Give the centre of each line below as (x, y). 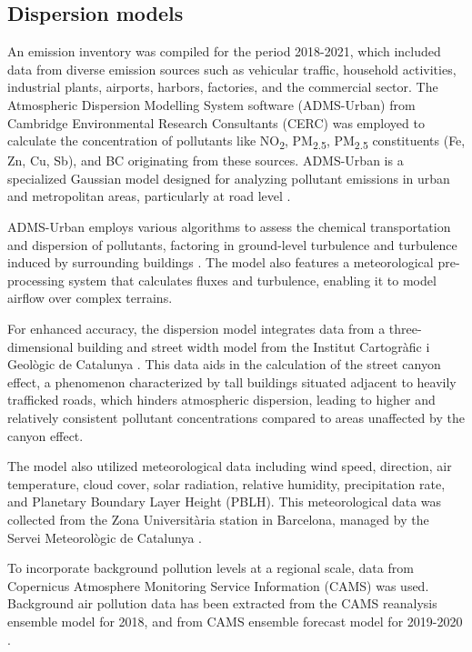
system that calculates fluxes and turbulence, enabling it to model (252, 280)
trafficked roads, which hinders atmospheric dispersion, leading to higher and (221, 400)
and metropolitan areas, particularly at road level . (149, 196)
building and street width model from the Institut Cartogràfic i (254, 346)
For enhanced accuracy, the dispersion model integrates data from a (196, 329)
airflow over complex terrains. (90, 298)
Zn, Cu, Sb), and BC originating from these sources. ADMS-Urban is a (206, 160)
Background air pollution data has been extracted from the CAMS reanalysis (222, 603)
